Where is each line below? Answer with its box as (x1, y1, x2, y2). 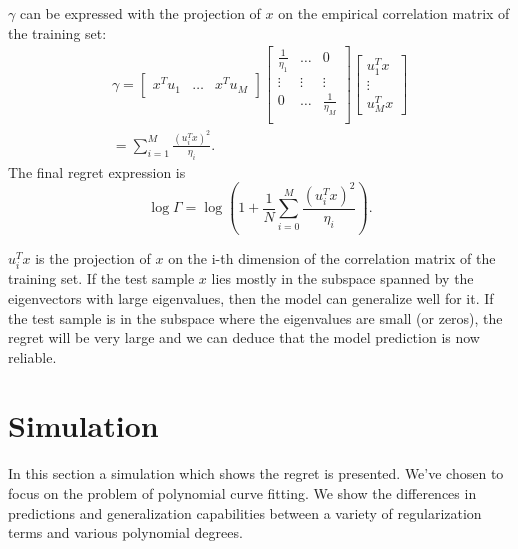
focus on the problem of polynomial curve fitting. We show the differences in (8, 483, 477, 503)
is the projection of (35, 248, 151, 269)
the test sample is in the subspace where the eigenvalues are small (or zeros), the (8, 307, 503, 328)
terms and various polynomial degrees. (8, 522, 243, 543)
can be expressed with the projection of (19, 3, 261, 23)
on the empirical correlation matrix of (278, 3, 510, 23)
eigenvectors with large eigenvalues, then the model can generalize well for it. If (8, 287, 494, 308)
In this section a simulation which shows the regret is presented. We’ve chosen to (8, 463, 504, 484)
